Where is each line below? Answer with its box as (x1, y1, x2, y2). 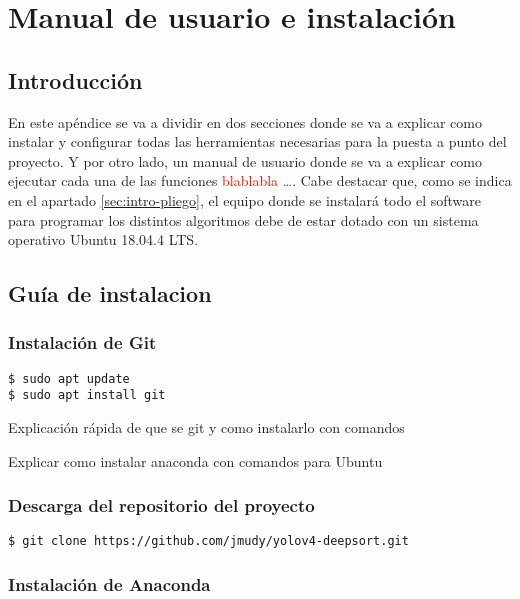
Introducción (8, 64, 143, 95)
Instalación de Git (8, 330, 157, 355)
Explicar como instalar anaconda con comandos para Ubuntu (8, 450, 383, 471)
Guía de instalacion (8, 278, 212, 309)
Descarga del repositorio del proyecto (8, 493, 315, 518)
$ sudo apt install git (8, 388, 166, 403)
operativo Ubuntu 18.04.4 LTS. (8, 229, 199, 250)
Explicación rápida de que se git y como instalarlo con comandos (8, 417, 405, 438)
